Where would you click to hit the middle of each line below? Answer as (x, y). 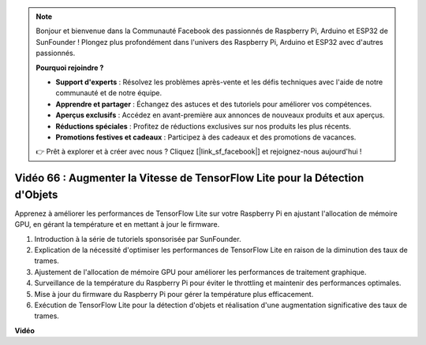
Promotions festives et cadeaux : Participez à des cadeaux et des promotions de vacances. (206, 137)
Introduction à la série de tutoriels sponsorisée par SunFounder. (138, 239)
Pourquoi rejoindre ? (70, 68)
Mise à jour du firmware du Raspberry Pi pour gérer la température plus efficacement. (174, 294)
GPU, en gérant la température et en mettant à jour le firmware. (117, 224)
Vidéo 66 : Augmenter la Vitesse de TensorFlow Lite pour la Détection (189, 178)
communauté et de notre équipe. (109, 93)
